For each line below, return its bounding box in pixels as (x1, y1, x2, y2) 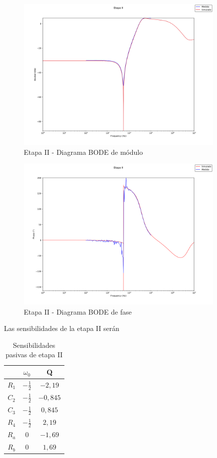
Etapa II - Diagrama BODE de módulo (24, 146, 143, 157)
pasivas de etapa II (5, 349, 63, 360)
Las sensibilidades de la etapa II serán (4, 323, 119, 333)
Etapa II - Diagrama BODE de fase (24, 306, 132, 317)
